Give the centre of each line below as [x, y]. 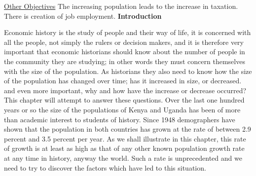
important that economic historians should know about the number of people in [125, 52]
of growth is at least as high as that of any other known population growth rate [124, 148]
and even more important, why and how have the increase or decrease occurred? [125, 90]
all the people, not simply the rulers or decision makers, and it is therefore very [124, 42]
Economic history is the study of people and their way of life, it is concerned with [128, 32]
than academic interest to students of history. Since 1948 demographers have [120, 119]
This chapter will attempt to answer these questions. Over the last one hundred [124, 100]
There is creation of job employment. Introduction [83, 16]
